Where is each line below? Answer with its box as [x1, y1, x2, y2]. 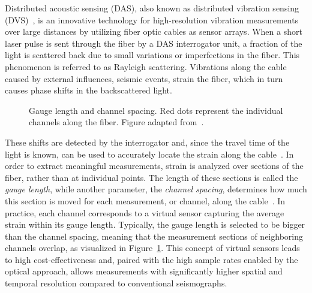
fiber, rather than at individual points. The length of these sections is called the [5, 171, 298, 183]
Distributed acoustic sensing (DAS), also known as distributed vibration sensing [5, 2, 299, 14]
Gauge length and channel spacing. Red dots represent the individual [29, 104, 283, 116]
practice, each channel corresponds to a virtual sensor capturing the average [5, 206, 284, 219]
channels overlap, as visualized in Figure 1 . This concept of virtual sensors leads [5, 241, 300, 254]
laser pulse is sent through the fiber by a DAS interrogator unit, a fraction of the [5, 37, 302, 49]
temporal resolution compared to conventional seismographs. [5, 277, 227, 289]
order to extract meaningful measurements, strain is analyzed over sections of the [5, 159, 304, 172]
